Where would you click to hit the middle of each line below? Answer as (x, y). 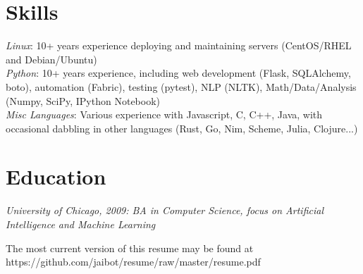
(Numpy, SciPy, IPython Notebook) (83, 100)
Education (56, 176)
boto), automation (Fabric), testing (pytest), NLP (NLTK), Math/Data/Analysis (181, 86)
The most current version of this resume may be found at (130, 248)
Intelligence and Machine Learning (81, 224)
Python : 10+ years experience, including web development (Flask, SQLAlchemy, (178, 73)
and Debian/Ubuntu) (51, 59)
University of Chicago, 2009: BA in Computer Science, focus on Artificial (165, 210)
